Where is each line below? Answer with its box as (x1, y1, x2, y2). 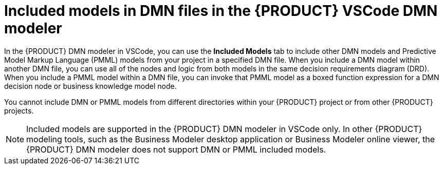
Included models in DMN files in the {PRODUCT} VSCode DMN (4, 2, 438, 20)
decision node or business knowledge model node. (4, 81, 177, 90)
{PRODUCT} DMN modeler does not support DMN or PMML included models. (26, 144, 326, 155)
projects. (4, 106, 34, 115)
